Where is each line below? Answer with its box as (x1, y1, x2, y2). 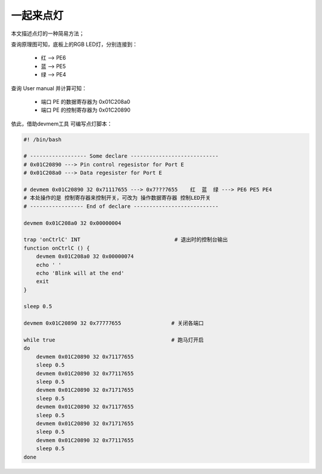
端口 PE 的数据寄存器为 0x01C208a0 (41, 98, 131, 105)
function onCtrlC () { (23, 245, 90, 251)
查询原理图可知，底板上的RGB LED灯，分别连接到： (11, 41, 138, 48)
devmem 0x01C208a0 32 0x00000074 (36, 253, 134, 260)
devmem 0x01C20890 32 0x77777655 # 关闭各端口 (23, 320, 204, 327)
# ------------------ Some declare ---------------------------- (23, 153, 219, 159)
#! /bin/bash (23, 136, 62, 143)
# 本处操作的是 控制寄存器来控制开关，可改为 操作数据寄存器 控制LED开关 (23, 195, 211, 201)
